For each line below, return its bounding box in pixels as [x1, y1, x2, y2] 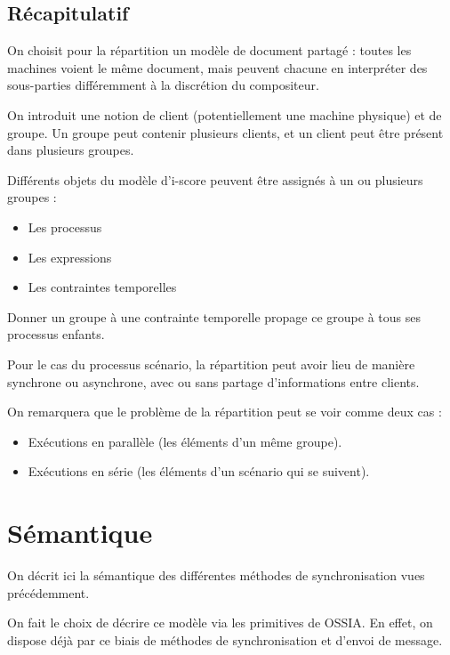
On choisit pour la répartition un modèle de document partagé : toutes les [7, 41, 412, 60]
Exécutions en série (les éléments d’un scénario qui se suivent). [28, 462, 370, 481]
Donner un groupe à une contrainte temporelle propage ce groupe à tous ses [7, 307, 421, 326]
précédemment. [7, 583, 90, 602]
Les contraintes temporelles [28, 278, 177, 296]
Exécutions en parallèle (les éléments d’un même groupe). [28, 432, 342, 450]
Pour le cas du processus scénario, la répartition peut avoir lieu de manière [7, 354, 415, 373]
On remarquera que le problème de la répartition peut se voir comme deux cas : [7, 402, 442, 421]
